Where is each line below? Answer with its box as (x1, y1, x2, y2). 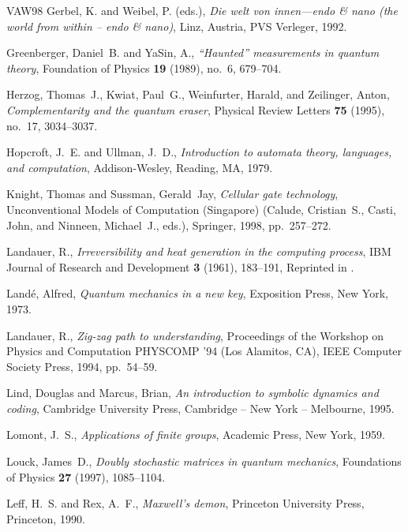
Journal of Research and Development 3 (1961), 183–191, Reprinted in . (6, 258, 354, 275)
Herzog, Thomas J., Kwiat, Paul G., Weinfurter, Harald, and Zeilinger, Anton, (6, 86, 390, 103)
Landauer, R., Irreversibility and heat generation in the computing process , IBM (6, 243, 391, 260)
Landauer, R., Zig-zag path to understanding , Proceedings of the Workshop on (6, 327, 384, 343)
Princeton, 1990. (6, 510, 85, 526)
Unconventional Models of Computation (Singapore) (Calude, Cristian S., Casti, (6, 200, 396, 217)
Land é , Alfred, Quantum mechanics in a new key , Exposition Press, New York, (6, 285, 388, 302)
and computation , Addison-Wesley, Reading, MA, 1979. (6, 159, 273, 175)
